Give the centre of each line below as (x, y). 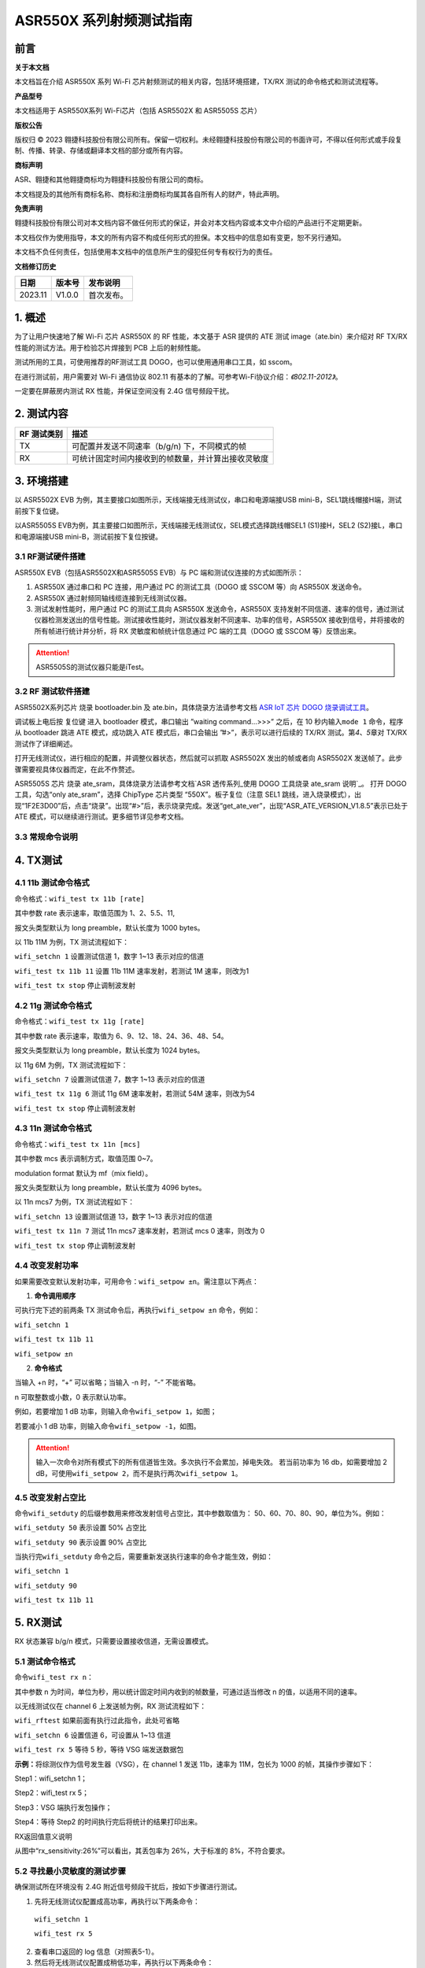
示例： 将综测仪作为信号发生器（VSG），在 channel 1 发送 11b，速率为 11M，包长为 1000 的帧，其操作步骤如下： (194, 1764)
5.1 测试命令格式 (45, 1661)
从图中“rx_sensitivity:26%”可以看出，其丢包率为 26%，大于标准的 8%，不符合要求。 (152, 1851)
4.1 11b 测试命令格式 (52, 883)
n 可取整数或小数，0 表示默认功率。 (72, 1396)
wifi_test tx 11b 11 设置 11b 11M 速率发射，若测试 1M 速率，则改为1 (132, 971)
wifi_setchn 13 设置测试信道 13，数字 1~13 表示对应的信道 (113, 1216)
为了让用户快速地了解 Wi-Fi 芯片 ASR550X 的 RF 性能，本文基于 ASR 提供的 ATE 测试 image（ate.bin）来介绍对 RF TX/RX (211, 337)
